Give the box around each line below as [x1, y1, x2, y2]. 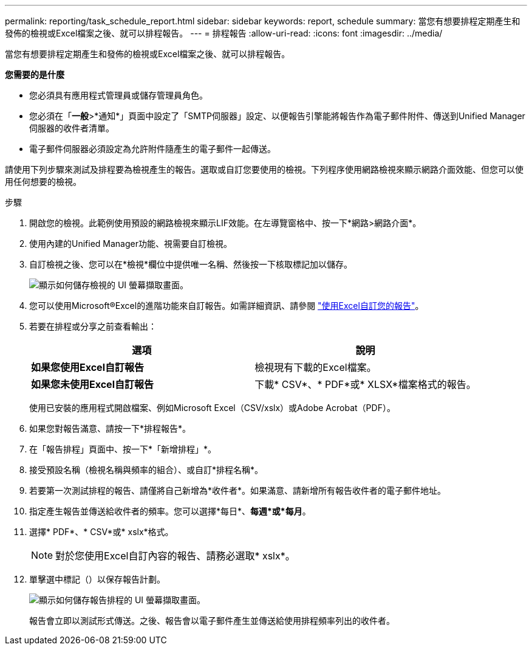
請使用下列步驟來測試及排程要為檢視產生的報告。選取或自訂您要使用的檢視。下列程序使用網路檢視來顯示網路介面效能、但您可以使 [5, 164, 523, 175]
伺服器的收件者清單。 [29, 123, 114, 133]
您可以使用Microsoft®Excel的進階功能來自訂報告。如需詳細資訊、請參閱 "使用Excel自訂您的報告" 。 [29, 300, 424, 311]
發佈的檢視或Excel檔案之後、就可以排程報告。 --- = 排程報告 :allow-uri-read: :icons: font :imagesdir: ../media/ [5, 28, 443, 38]
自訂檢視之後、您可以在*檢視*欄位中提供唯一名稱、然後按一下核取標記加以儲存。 [29, 259, 353, 269]
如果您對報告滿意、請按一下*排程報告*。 [29, 423, 191, 434]
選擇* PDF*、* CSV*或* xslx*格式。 [29, 527, 174, 537]
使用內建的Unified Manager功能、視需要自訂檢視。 [29, 238, 232, 249]
